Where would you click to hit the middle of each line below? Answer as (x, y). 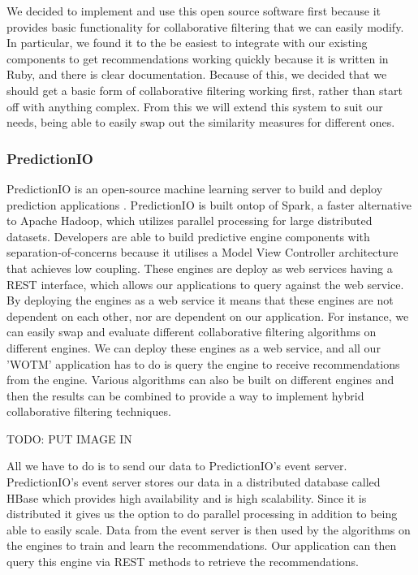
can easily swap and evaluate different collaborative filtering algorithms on (192, 332)
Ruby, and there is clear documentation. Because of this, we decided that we (197, 74)
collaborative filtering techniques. (89, 411)
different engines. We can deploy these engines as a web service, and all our (194, 347)
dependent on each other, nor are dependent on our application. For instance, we (208, 316)
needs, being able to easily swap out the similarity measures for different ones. (201, 122)
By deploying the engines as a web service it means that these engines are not (200, 300)
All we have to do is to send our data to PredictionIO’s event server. (177, 466)
